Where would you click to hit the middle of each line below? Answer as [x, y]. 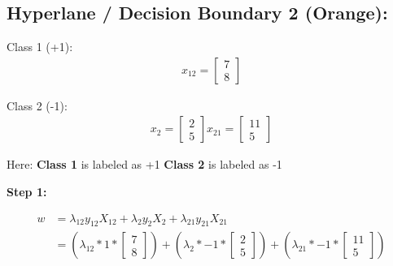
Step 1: [27, 192]
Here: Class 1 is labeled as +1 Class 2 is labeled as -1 [144, 164]
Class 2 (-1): [37, 105]
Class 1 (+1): [40, 47]
